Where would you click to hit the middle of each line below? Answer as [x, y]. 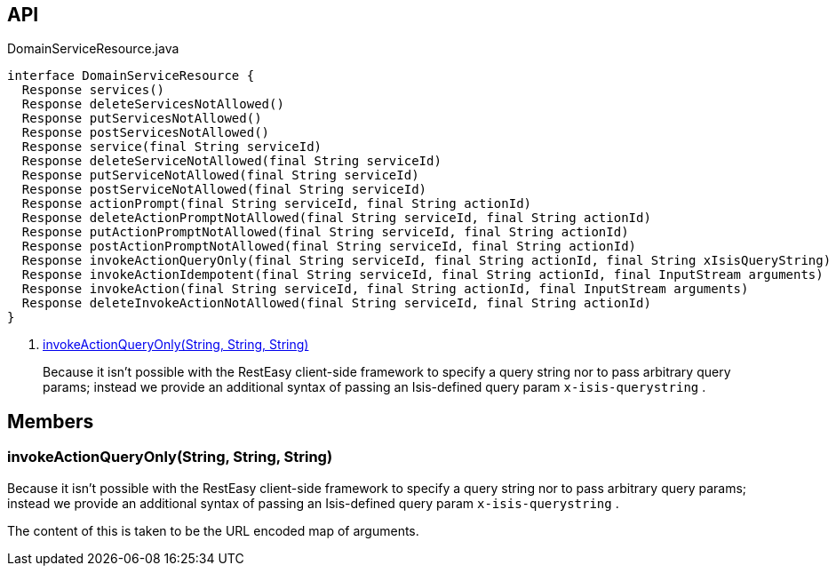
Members [51, 421]
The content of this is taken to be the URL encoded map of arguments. [213, 530]
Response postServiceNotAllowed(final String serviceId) [224, 190]
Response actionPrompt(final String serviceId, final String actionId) [277, 204]
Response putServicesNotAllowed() [142, 119]
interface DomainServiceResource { [131, 76]
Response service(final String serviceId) [172, 147]
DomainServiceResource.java [93, 49]
